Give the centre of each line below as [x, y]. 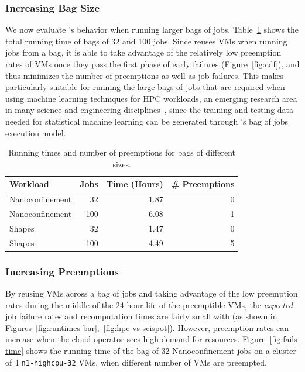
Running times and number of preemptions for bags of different [122, 152]
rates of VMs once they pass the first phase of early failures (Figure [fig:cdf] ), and [152, 64]
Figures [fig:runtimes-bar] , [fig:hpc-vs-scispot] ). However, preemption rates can [147, 327]
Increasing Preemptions [62, 271]
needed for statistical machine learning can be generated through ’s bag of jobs [147, 121]
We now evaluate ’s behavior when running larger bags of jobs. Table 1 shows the [152, 30]
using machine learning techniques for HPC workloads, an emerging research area [151, 98]
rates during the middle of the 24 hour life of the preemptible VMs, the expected [149, 304]
